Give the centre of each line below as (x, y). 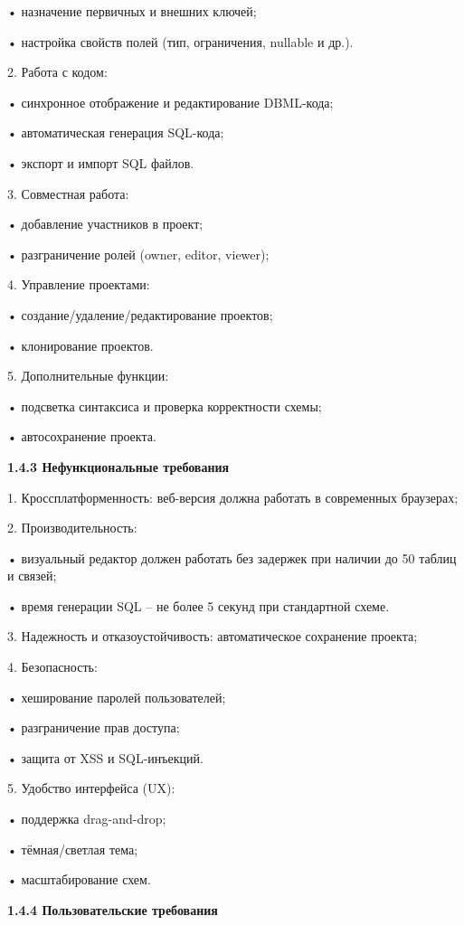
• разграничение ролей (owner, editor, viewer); (138, 254)
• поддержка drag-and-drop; (87, 819)
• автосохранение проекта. (82, 436)
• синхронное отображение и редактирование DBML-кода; (170, 102)
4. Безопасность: (52, 667)
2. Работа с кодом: (57, 72)
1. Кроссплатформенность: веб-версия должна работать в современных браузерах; (233, 497)
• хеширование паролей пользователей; (117, 697)
